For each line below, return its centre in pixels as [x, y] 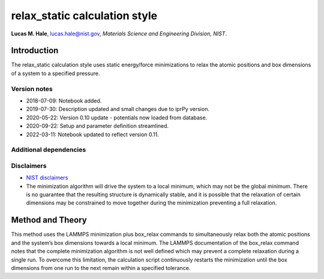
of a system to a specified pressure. [55, 73]
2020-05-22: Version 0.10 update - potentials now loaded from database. [117, 118]
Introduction [35, 51]
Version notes [32, 89]
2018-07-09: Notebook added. [64, 100]
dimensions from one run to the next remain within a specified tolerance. [101, 268]
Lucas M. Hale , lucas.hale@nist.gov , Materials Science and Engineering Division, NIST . [119, 34]
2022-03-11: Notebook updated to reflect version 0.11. [92, 134]
